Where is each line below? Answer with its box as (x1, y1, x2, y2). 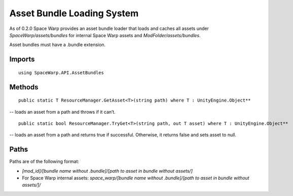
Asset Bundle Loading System (9, 8, 139, 19)
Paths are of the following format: (9, 158, 80, 165)
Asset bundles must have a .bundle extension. (9, 42, 106, 48)
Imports (9, 55, 35, 63)
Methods (9, 83, 39, 91)
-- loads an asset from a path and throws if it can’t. (9, 109, 116, 115)
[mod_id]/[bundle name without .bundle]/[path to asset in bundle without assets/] (22, 168, 193, 174)
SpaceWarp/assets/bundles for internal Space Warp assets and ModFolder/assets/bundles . (9, 32, 201, 38)
